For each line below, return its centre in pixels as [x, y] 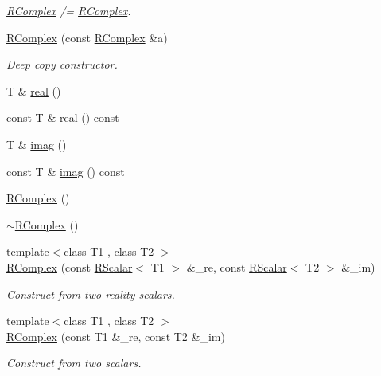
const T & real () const [63, 117]
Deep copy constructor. [62, 64]
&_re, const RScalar [237, 266]
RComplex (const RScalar [70, 266]
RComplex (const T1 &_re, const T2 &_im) [116, 336]
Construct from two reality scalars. [91, 294]
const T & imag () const [66, 171]
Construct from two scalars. [74, 363]
